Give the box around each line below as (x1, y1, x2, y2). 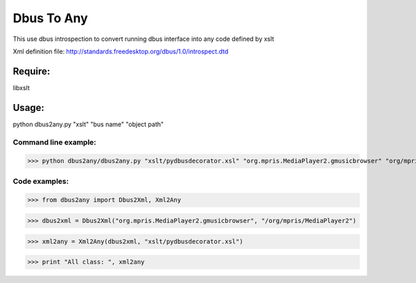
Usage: (12, 101, 45, 114)
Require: (12, 65, 51, 77)
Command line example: (12, 137, 96, 147)
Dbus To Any (12, 10, 88, 26)
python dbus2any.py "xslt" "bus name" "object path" (12, 120, 164, 128)
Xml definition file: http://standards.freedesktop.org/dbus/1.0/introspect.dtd (12, 47, 229, 55)
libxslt (12, 83, 31, 92)
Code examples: (12, 176, 69, 186)
